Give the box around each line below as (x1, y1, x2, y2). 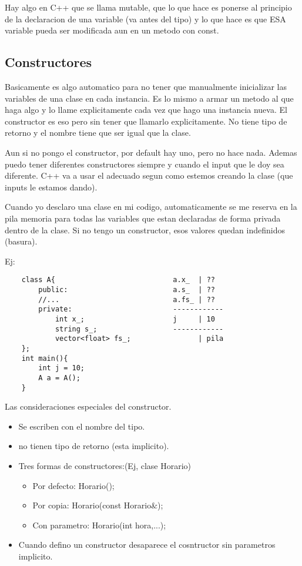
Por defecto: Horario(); (32, 479, 115, 491)
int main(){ (21, 354, 68, 363)
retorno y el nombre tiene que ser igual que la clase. (5, 126, 191, 139)
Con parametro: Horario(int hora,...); (32, 518, 166, 531)
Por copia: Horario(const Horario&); (32, 499, 163, 511)
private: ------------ (38, 305, 224, 314)
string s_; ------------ (55, 324, 224, 333)
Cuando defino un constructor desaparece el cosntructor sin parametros (18, 538, 276, 551)
